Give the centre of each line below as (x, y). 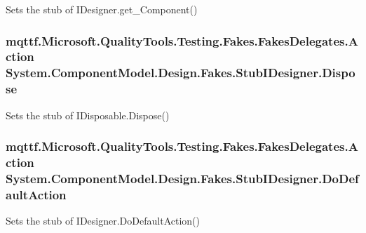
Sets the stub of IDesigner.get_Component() (102, 9)
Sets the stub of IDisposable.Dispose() (88, 115)
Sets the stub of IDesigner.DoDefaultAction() (103, 221)
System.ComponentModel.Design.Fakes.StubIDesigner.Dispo (181, 73)
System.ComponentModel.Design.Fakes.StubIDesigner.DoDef (182, 178)
